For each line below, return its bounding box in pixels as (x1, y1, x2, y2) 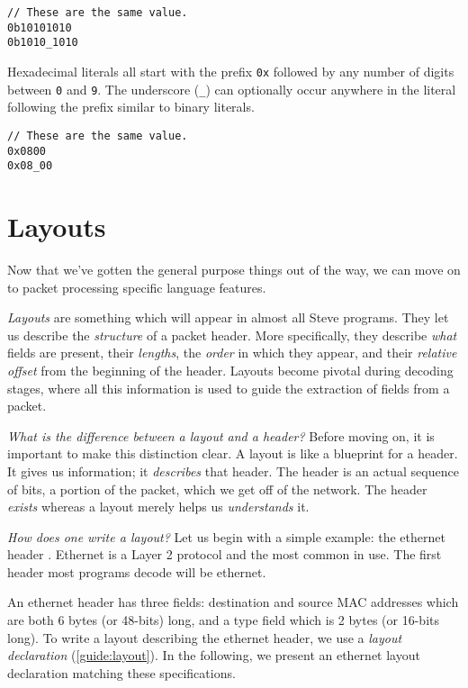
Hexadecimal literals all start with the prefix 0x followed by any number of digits (7, 61, 454, 80)
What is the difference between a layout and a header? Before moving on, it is (7, 426, 435, 445)
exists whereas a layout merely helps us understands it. (7, 497, 310, 516)
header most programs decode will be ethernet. (7, 562, 266, 581)
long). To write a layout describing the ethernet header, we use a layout (7, 628, 402, 647)
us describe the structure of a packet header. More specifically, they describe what (7, 325, 457, 344)
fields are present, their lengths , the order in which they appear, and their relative (7, 343, 457, 362)
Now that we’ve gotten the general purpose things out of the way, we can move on (7, 259, 461, 278)
